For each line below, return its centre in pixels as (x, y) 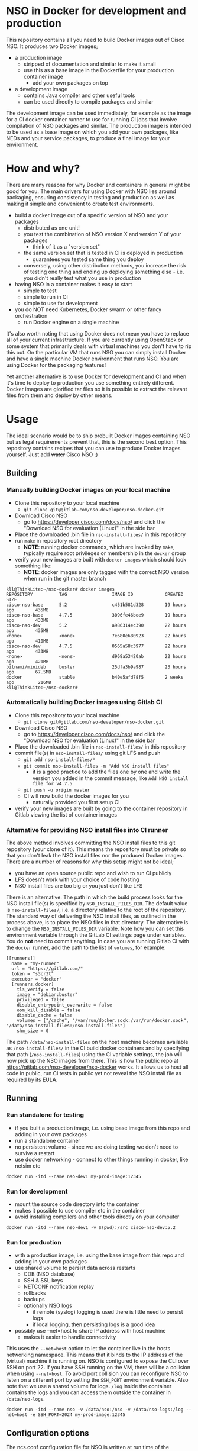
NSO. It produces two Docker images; (52, 46)
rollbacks (35, 1293)
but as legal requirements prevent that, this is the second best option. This (97, 441)
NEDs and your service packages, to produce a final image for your (88, 138)
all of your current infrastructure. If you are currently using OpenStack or (95, 340)
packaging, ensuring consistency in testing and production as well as (90, 197)
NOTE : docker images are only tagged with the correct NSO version (106, 572)
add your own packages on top (70, 83)
